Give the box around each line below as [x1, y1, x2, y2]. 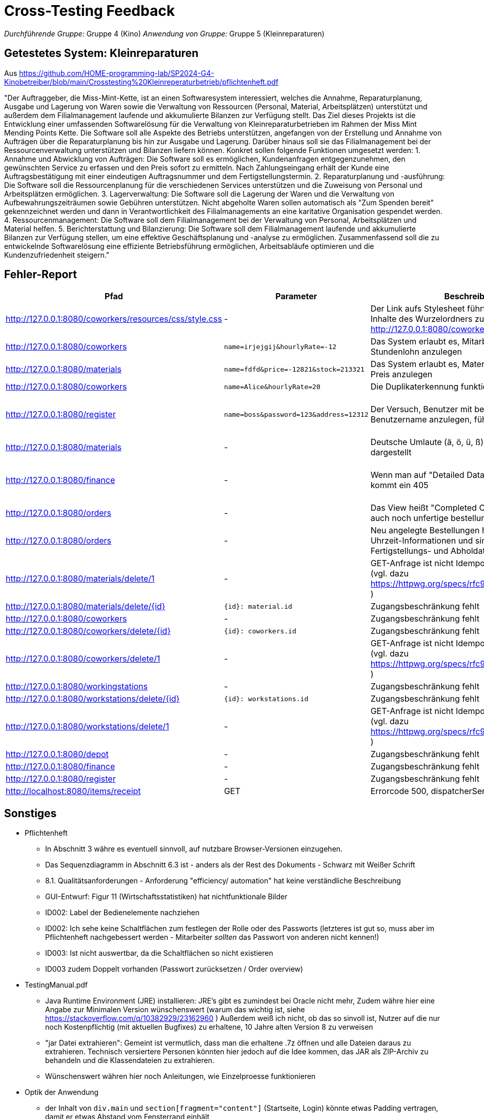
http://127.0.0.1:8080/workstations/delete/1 [6, 721, 169, 732]
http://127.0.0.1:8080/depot [6, 749, 109, 760]
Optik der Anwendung [25, 1088, 99, 1097]
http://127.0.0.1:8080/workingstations [6, 681, 148, 692]
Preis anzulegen [370, 369, 433, 380]
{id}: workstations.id [224, 694, 309, 703]
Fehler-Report [4, 268, 77, 281]
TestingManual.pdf [25, 980, 88, 990]
